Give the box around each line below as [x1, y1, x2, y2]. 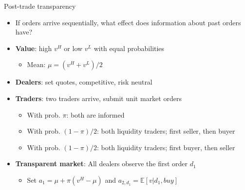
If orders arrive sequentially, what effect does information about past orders [15, 17, 241, 27]
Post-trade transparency [4, 1, 76, 11]
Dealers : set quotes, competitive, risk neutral [15, 77, 152, 87]
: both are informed [66, 109, 125, 120]
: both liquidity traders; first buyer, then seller [96, 142, 235, 152]
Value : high [15, 43, 52, 53]
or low [64, 43, 83, 53]
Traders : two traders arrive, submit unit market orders [15, 93, 182, 103]
